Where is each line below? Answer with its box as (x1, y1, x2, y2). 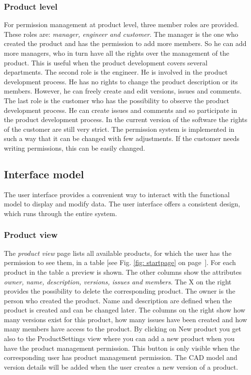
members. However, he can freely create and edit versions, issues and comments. (4, 86, 242, 96)
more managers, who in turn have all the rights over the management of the (4, 48, 230, 58)
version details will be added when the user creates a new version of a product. (4, 361, 238, 372)
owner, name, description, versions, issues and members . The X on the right (4, 276, 232, 286)
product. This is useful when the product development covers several (4, 57, 208, 67)
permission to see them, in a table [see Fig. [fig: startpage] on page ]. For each (4, 257, 236, 267)
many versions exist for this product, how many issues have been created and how (4, 314, 247, 324)
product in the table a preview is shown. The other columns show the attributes (4, 266, 242, 277)
